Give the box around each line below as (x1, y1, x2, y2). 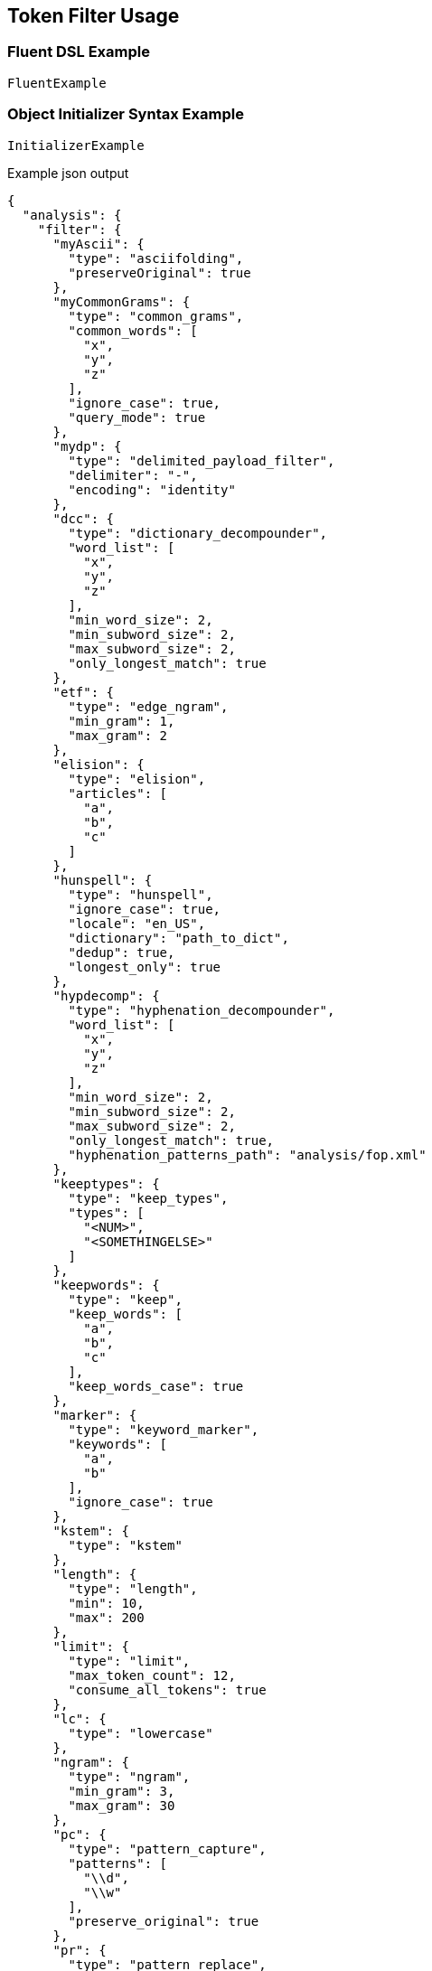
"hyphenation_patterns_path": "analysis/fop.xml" (68, 1147, 427, 1162)
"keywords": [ (68, 1436, 168, 1451)
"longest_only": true (68, 959, 221, 974)
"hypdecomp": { (52, 988, 160, 1003)
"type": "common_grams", (68, 308, 244, 324)
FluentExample (7, 75, 107, 90)
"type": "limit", (68, 1653, 191, 1668)
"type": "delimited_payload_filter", (68, 453, 335, 468)
